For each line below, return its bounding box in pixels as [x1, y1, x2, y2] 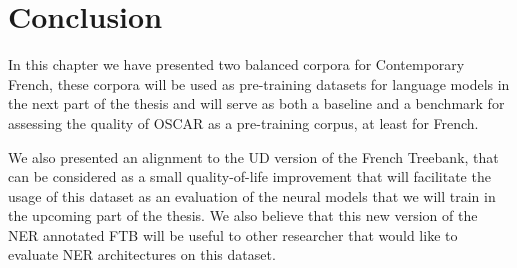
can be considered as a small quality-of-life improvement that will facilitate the [8, 166, 491, 187]
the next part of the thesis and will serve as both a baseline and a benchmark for [8, 93, 505, 114]
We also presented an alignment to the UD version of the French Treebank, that [8, 146, 499, 167]
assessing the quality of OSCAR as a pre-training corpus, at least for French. [8, 112, 479, 133]
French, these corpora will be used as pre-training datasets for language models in [8, 73, 510, 94]
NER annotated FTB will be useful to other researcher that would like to [8, 224, 458, 245]
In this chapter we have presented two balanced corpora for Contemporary [8, 54, 465, 75]
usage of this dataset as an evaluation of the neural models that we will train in [8, 185, 496, 206]
